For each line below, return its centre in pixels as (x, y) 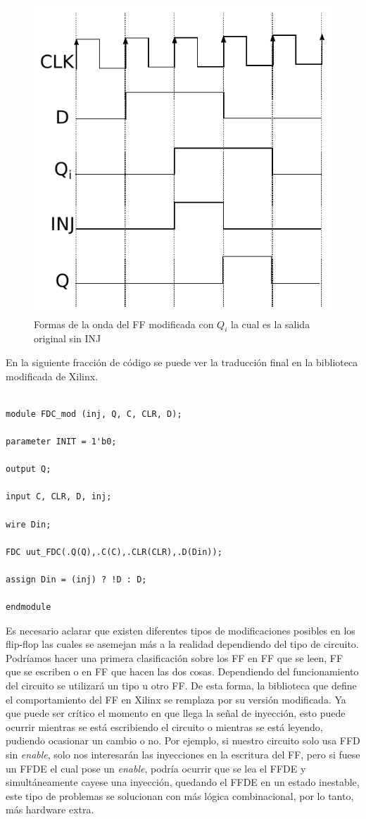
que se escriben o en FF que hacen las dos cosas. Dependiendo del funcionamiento (182, 671)
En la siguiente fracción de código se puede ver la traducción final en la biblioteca (182, 362)
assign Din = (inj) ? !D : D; (76, 579)
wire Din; (29, 524)
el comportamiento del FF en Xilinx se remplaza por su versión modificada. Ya (176, 699)
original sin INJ (68, 338)
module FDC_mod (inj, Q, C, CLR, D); (94, 414)
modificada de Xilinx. (52, 376)
